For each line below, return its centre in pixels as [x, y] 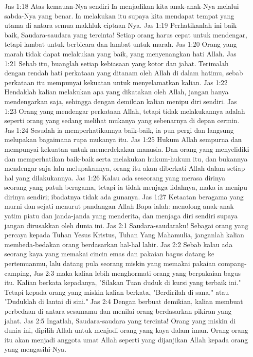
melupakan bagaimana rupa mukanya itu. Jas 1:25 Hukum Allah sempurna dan [123, 139]
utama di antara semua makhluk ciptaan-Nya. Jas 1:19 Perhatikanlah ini [113, 25]
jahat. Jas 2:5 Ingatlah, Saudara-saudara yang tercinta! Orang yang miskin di [120, 320]
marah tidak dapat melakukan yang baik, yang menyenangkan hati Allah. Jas [120, 53]
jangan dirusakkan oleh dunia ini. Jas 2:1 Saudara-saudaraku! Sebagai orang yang [126, 225]
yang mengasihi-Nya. [36, 349]
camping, [18, 273]
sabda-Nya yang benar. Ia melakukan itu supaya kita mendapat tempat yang [119, 15]
